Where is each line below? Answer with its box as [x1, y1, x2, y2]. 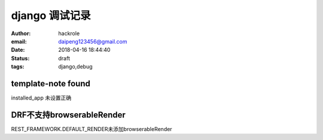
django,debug [58, 63, 93, 70]
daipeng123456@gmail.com [58, 38, 128, 45]
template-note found [11, 78, 91, 89]
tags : [11, 63, 25, 70]
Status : [11, 54, 30, 62]
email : [11, 38, 27, 45]
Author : [11, 30, 31, 37]
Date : [11, 46, 25, 54]
